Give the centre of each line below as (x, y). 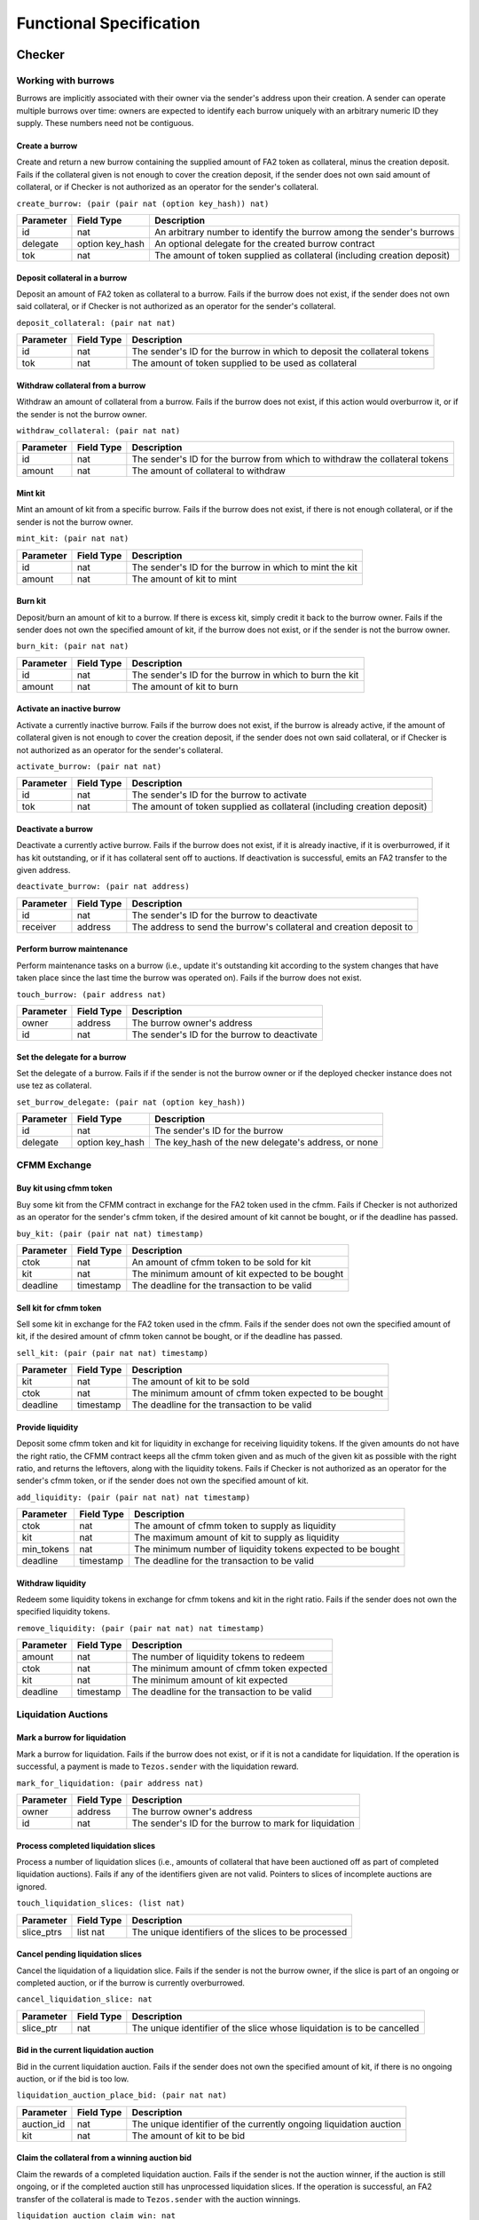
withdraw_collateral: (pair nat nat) (98, 431)
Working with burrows (66, 80)
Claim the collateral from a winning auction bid (104, 2158)
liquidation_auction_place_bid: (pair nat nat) (122, 2095)
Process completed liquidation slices (86, 1845)
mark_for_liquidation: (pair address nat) (110, 1783)
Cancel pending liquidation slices (79, 1954)
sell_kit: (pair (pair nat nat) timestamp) (112, 1353)
